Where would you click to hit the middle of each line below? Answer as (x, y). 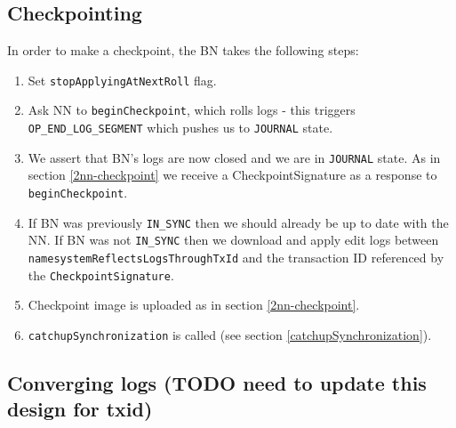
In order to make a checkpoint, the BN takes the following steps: (183, 50)
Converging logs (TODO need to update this (217, 382)
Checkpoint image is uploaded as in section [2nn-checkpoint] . (194, 305)
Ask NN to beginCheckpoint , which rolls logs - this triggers (192, 110)
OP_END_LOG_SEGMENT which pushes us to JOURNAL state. (180, 128)
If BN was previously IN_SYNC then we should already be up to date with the (238, 222)
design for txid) (80, 409)
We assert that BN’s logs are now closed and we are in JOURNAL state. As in (234, 157)
